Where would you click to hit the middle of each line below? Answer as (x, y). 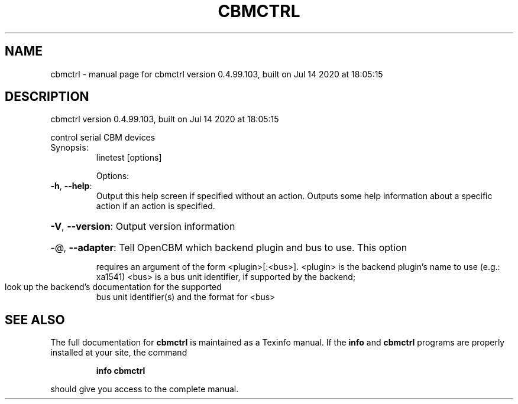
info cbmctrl (121, 371)
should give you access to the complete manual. (145, 389)
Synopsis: (69, 148)
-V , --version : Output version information (143, 227)
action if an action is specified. (156, 206)
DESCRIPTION (47, 97)
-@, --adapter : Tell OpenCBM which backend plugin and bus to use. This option (229, 248)
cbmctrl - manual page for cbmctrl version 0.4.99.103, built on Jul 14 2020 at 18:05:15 (217, 74)
